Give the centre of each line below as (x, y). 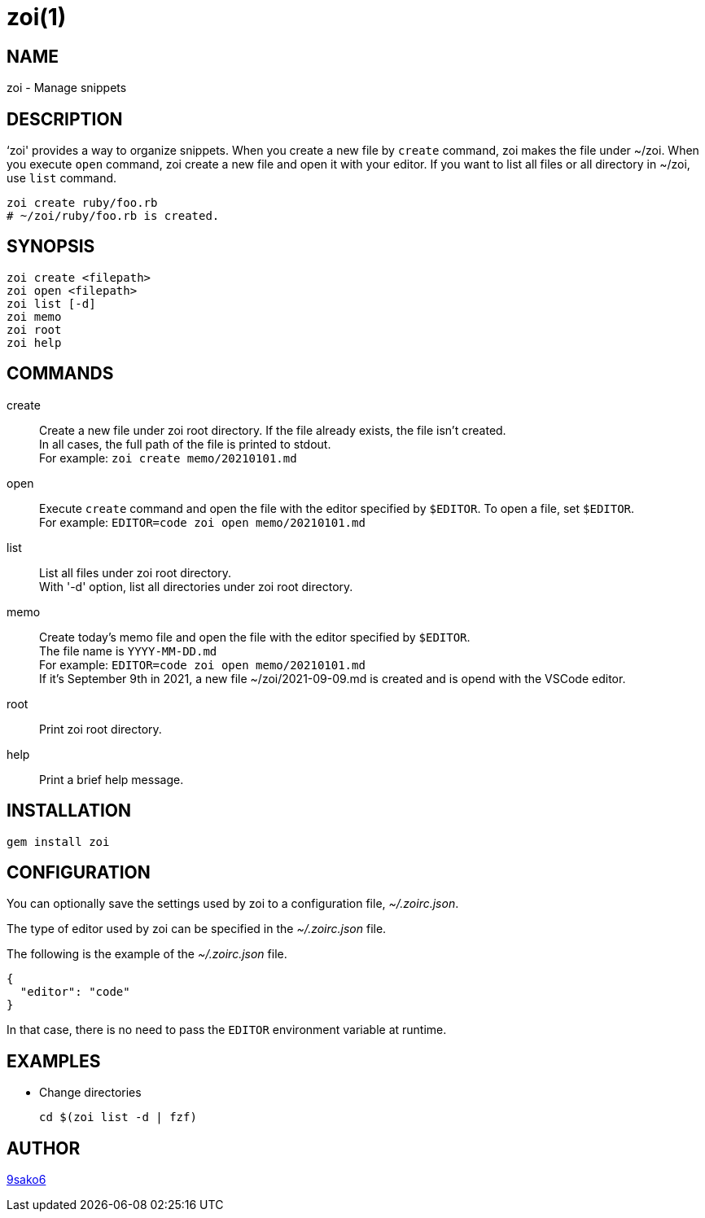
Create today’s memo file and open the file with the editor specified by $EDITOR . (255, 637)
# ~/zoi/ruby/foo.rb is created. (113, 216)
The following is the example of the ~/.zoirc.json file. (147, 954)
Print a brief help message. (112, 779)
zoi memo (34, 316)
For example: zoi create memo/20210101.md (168, 458)
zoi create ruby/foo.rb (82, 203)
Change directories (90, 1093)
